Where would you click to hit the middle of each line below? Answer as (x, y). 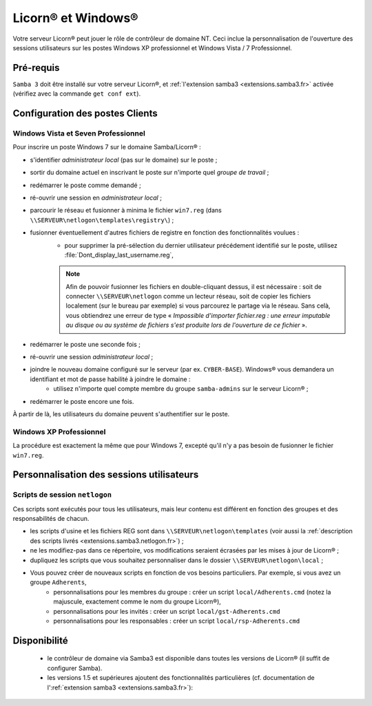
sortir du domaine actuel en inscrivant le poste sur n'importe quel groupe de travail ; (149, 173)
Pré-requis (36, 68)
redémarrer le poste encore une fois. (82, 401)
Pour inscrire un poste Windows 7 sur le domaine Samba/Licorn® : (107, 147)
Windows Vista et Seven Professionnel (79, 133)
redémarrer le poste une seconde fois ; (85, 344)
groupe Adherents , (58, 582)
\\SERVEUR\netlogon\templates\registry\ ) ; (102, 220)
